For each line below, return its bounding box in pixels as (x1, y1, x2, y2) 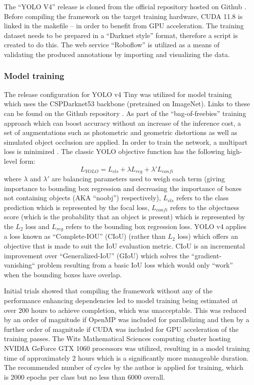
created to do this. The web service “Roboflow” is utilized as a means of (4, 39, 220, 50)
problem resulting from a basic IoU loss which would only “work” (37, 260, 233, 270)
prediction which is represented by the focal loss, (4, 202, 149, 212)
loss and (25, 221, 50, 231)
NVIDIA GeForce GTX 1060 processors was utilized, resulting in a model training (4, 343, 250, 353)
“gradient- (191, 250, 222, 260)
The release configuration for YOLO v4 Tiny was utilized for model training (4, 89, 232, 99)
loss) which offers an (177, 231, 238, 241)
